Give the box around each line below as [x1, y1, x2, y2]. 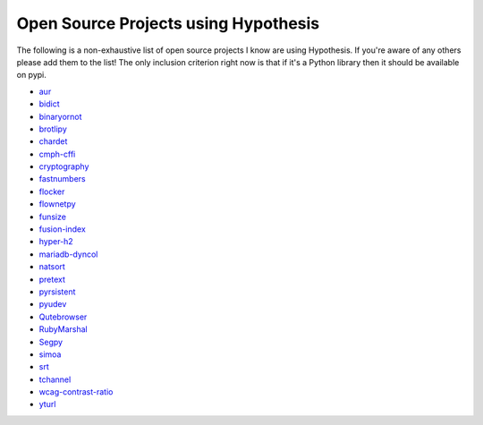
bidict [38, 98, 60, 109]
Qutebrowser [38, 311, 88, 322]
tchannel [38, 374, 72, 385]
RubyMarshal [38, 324, 89, 335]
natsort [38, 261, 66, 272]
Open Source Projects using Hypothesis [16, 13, 320, 33]
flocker [38, 186, 65, 197]
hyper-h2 [38, 236, 73, 247]
